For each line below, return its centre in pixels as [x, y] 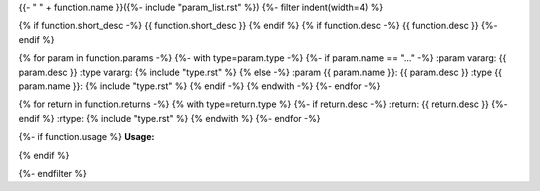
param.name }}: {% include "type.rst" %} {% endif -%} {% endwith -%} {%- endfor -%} [199, 86]
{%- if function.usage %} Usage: [86, 137]
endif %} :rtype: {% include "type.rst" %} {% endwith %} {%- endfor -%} [169, 118]
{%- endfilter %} [52, 173]
